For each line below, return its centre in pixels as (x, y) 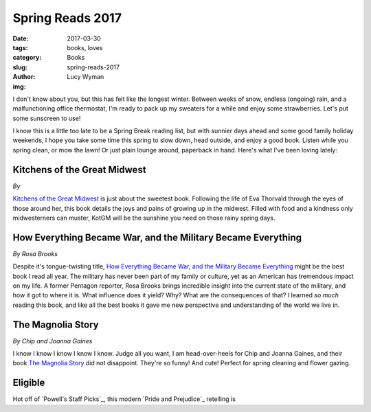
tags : (20, 47)
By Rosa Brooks (35, 253)
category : (27, 58)
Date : (21, 38)
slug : (20, 67)
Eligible (29, 383)
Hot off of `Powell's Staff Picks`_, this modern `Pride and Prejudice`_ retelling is (124, 399)
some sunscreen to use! (47, 118)
